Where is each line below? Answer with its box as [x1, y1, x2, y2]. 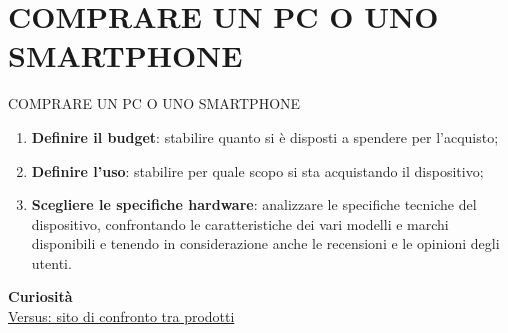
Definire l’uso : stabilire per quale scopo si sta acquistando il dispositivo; [31, 160, 484, 181]
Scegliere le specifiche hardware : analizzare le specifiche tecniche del [31, 194, 477, 215]
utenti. [31, 252, 72, 273]
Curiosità [8, 286, 73, 307]
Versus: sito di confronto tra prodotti [8, 306, 235, 327]
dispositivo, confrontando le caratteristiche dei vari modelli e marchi [31, 213, 449, 234]
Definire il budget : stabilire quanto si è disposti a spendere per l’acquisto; [31, 126, 499, 147]
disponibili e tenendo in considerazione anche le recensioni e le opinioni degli [31, 233, 500, 254]
